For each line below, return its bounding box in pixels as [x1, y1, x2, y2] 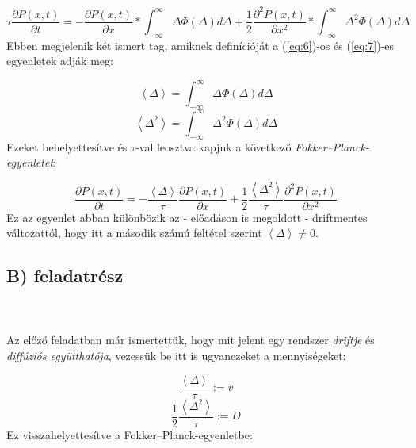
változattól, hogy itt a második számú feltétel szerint [6, 224, 262, 241]
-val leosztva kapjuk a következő [135, 138, 292, 155]
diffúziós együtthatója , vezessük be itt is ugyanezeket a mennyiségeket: [6, 347, 346, 363]
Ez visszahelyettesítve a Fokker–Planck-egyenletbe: [6, 426, 253, 442]
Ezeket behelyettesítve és [6, 138, 128, 155]
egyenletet [6, 154, 54, 170]
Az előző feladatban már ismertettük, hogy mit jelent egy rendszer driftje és [6, 331, 375, 348]
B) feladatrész [6, 263, 124, 288]
